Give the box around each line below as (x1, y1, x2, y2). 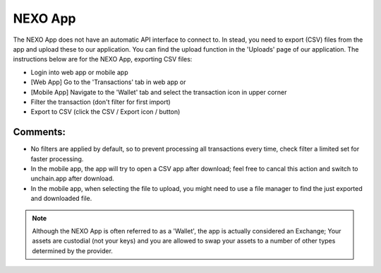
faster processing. (30, 154, 84, 163)
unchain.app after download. (30, 174, 114, 183)
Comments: (13, 126, 66, 138)
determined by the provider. (32, 246, 113, 255)
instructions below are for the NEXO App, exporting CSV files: (13, 55, 193, 64)
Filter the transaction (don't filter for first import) (30, 98, 171, 106)
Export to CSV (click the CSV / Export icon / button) (30, 108, 181, 116)
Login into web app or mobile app (30, 68, 128, 76)
